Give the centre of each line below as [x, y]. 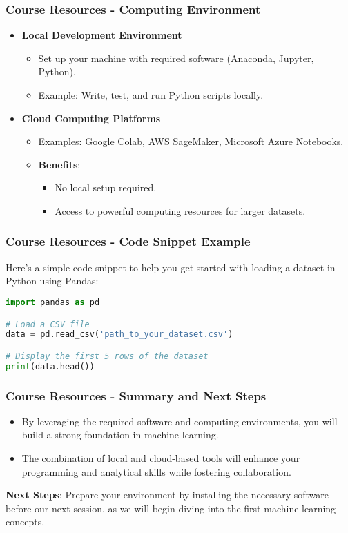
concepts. [25, 522]
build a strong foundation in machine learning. [120, 435]
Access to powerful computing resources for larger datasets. [180, 210]
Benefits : [59, 164]
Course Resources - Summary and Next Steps [136, 395]
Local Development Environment [102, 35]
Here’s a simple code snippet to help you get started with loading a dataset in [171, 267]
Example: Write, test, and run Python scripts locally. [151, 95]
